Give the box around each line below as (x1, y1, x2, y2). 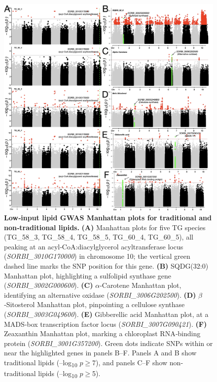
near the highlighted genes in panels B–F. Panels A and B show (4, 347, 197, 358)
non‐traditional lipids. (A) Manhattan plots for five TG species (4, 222, 206, 232)
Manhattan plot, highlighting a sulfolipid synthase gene (4, 270, 172, 280)
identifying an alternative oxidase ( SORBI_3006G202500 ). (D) (4, 289, 196, 300)
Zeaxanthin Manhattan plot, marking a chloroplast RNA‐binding (4, 328, 201, 339)
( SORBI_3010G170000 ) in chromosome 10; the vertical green (4, 251, 190, 261)
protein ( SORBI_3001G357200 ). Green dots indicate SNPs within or (4, 338, 213, 348)
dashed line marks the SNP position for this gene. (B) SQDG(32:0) (4, 261, 209, 271)
